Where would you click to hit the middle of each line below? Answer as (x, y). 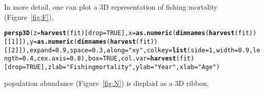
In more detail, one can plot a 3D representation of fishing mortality (111, 7)
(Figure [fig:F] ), (29, 17)
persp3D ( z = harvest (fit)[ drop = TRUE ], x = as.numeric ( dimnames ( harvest (119, 33)
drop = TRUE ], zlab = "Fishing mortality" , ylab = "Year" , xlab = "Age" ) (114, 67)
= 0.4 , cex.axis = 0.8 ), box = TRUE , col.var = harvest (97, 59)
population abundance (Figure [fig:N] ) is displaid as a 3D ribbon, (106, 83)
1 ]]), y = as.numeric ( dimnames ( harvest (74, 41)
